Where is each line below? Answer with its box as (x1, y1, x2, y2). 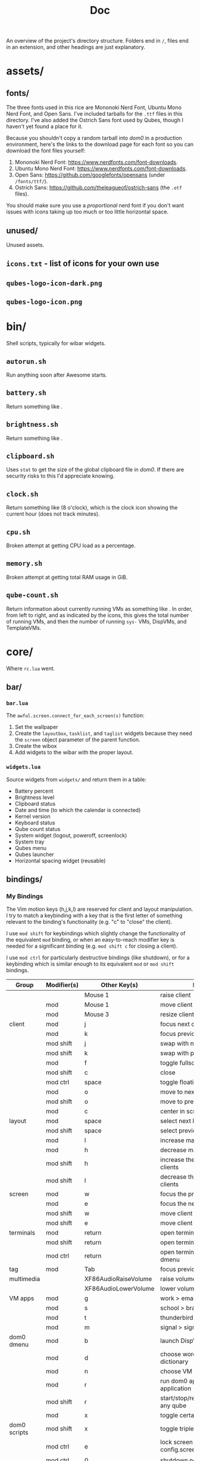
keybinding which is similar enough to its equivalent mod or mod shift (6, 960, 174, 967)
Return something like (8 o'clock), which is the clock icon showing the (6, 504, 178, 511)
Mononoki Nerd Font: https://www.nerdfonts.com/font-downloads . (14, 159, 178, 166)
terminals (9, 1229, 36, 1237)
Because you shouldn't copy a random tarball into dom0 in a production (6, 135, 183, 142)
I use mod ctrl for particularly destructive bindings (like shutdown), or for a (6, 954, 190, 961)
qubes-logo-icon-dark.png (6, 278, 102, 287)
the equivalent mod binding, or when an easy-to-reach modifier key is (6, 936, 175, 944)
